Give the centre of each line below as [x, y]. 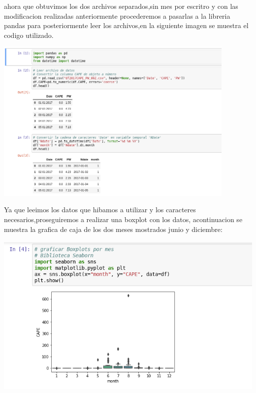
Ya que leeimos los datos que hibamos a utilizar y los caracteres [100, 210]
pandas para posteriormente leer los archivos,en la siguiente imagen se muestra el [126, 25]
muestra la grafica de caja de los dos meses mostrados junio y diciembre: [113, 229]
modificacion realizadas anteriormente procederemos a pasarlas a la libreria [117, 16]
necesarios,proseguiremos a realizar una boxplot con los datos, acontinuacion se [123, 219]
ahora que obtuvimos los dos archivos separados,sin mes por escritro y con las [121, 6]
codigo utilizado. [29, 35]
